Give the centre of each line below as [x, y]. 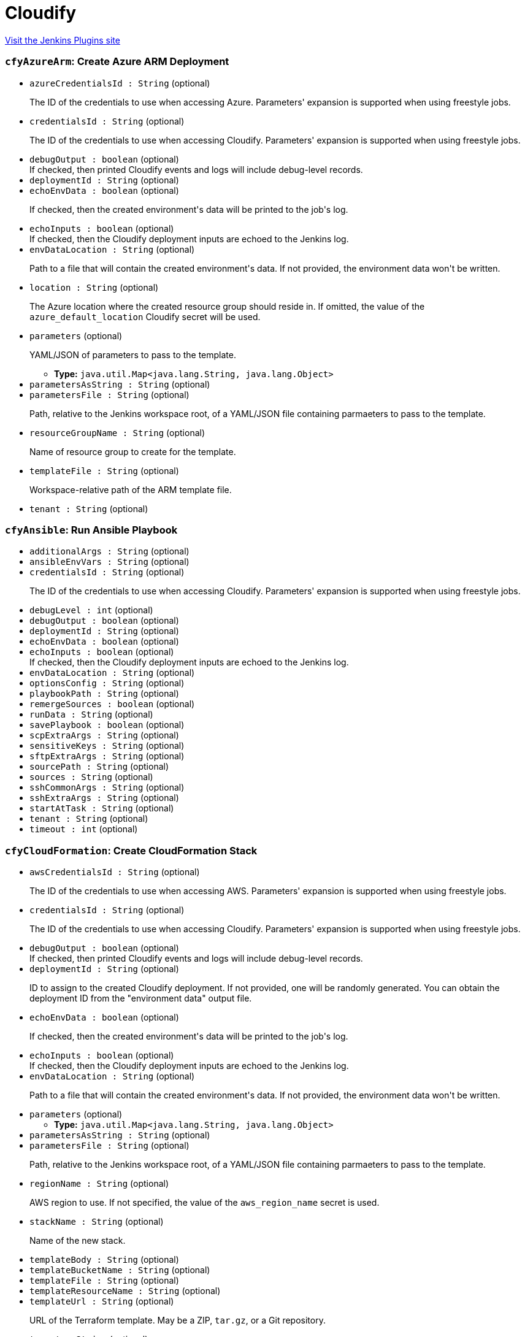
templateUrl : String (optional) [102, 1301]
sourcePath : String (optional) [99, 767]
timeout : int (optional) [84, 829]
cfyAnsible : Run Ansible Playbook [91, 530]
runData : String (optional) [91, 714]
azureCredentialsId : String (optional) [120, 83]
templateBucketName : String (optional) [120, 1270]
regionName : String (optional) [99, 1183]
